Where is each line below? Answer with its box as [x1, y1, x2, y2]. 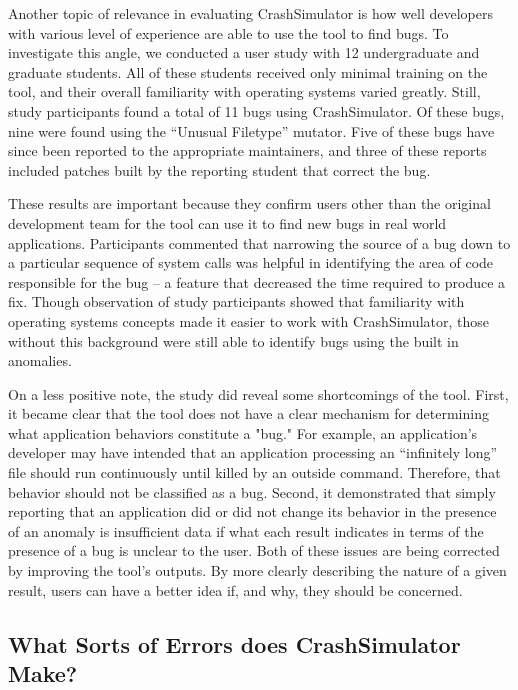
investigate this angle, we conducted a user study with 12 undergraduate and [8, 42, 480, 63]
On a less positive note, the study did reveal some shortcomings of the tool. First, [8, 383, 509, 404]
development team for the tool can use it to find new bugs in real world [8, 212, 447, 233]
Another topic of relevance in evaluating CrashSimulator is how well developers [8, 3, 493, 23]
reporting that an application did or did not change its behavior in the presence [8, 501, 497, 522]
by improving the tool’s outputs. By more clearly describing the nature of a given [8, 560, 507, 581]
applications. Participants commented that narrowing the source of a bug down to [8, 232, 511, 253]
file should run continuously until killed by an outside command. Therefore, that [8, 462, 501, 483]
